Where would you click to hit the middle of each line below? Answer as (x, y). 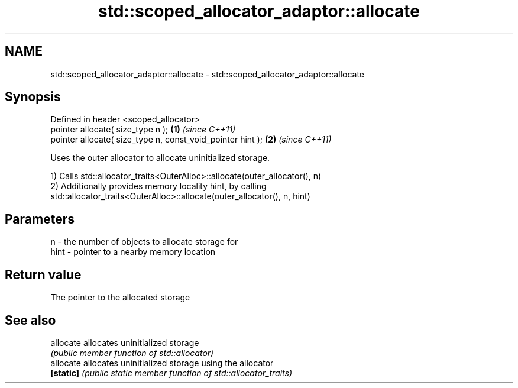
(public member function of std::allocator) (132, 353)
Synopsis (33, 97)
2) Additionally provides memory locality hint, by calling (158, 186)
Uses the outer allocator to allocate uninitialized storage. (160, 158)
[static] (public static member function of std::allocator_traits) (171, 373)
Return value (43, 274)
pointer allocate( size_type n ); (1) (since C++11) (143, 130)
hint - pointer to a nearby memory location (133, 252)
